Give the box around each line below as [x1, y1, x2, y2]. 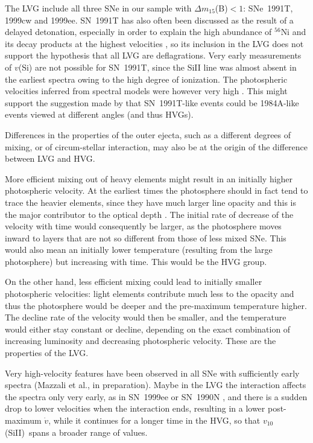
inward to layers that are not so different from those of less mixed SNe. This [5, 231, 286, 244]
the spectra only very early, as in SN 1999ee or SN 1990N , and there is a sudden [5, 390, 308, 403]
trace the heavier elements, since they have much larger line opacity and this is [5, 196, 297, 208]
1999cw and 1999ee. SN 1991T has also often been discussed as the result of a [5, 13, 294, 26]
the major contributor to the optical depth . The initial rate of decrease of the [5, 208, 294, 220]
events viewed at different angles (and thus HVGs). [5, 108, 194, 121]
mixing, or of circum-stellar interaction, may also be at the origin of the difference [5, 140, 308, 153]
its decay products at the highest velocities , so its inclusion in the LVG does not [5, 37, 304, 49]
